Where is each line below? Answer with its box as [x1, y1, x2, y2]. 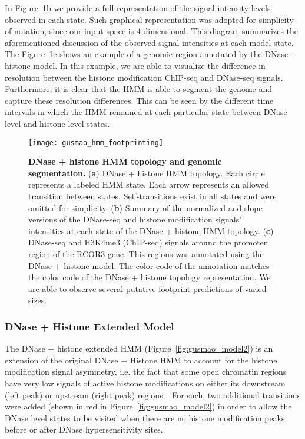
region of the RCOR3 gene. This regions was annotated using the [28, 247, 264, 260]
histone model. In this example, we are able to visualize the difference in [5, 59, 266, 71]
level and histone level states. [5, 117, 110, 129]
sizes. [28, 294, 47, 306]
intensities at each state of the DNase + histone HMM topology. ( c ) [28, 224, 274, 237]
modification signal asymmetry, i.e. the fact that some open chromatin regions [5, 365, 287, 378]
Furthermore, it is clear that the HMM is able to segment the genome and [5, 83, 272, 95]
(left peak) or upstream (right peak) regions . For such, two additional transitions [5, 388, 301, 401]
